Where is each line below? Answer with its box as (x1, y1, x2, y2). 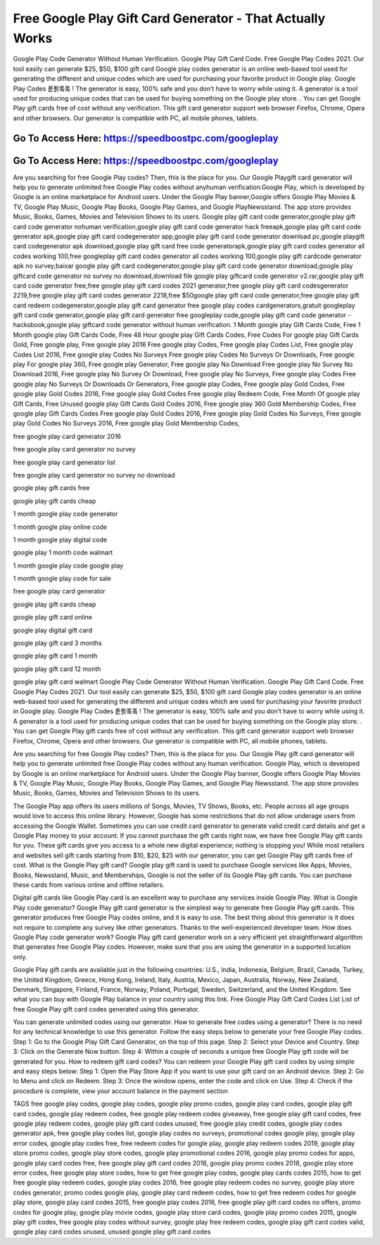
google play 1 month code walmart (13, 549, 113, 557)
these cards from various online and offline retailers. (13, 881, 165, 889)
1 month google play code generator (13, 510, 118, 518)
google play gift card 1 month (13, 651, 98, 660)
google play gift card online (13, 613, 93, 622)
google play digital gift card (13, 626, 93, 634)
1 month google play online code (13, 523, 108, 531)
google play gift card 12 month (13, 665, 101, 673)
